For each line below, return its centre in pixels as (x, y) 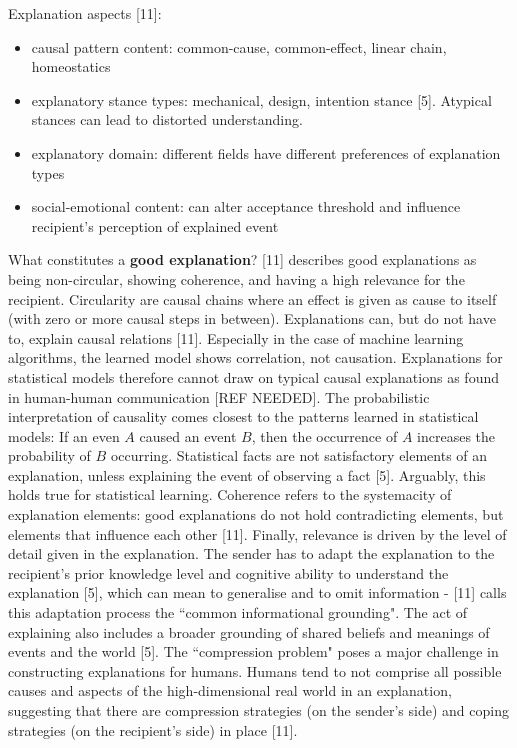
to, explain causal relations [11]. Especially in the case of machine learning (236, 337)
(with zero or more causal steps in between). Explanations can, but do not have (252, 318)
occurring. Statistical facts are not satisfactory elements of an (299, 455)
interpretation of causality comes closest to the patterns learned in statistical (243, 416)
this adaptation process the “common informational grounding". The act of (238, 612)
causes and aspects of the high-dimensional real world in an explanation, (230, 690)
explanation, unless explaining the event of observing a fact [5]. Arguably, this (247, 474)
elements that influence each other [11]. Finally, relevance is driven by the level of (257, 533)
